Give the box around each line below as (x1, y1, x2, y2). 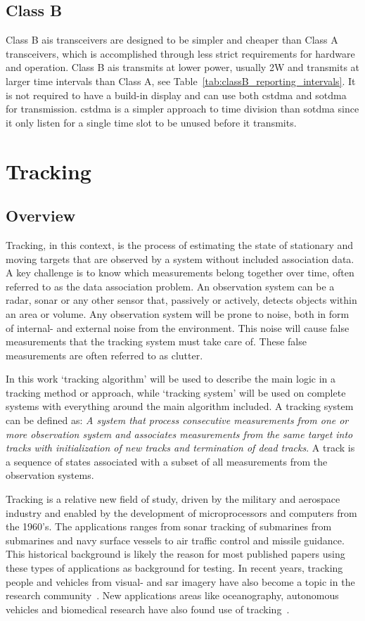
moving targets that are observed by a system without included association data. (6, 251, 354, 266)
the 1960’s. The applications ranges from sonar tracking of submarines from (6, 519, 332, 534)
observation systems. (6, 468, 94, 482)
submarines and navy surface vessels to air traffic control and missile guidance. (6, 532, 345, 547)
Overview (6, 205, 76, 226)
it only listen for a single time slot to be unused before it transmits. (6, 115, 297, 129)
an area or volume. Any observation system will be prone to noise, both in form (6, 306, 350, 321)
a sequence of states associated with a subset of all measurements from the (6, 454, 328, 468)
